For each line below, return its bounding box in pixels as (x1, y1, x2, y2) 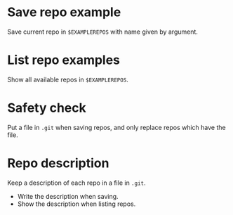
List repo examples (7, 52, 121, 68)
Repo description (7, 155, 109, 171)
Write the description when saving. (17, 192, 119, 200)
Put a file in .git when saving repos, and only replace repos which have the (7, 123, 226, 131)
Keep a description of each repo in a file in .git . (7, 178, 146, 187)
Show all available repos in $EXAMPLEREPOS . (7, 75, 128, 84)
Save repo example (7, 4, 121, 20)
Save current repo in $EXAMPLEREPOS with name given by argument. (7, 27, 199, 36)
